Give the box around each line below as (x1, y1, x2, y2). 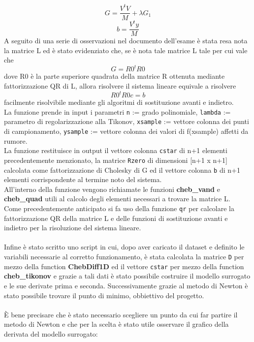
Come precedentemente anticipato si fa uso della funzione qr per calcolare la (4, 203, 235, 213)
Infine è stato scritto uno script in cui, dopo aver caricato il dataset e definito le (4, 242, 245, 252)
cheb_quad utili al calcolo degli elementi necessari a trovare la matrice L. (4, 193, 230, 204)
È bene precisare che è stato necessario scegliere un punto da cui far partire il (4, 309, 238, 319)
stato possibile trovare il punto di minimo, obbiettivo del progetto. (4, 290, 204, 300)
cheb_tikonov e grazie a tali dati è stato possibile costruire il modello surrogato (4, 271, 251, 281)
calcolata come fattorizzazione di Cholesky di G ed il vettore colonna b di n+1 (4, 164, 240, 175)
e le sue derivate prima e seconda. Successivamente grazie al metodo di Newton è (4, 280, 248, 290)
